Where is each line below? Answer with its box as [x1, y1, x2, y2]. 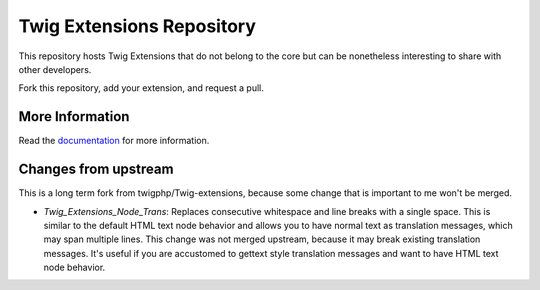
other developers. [18, 63, 92, 75]
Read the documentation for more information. [18, 135, 210, 147]
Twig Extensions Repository [18, 15, 257, 37]
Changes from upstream [18, 161, 174, 178]
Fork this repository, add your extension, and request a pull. [18, 82, 264, 94]
